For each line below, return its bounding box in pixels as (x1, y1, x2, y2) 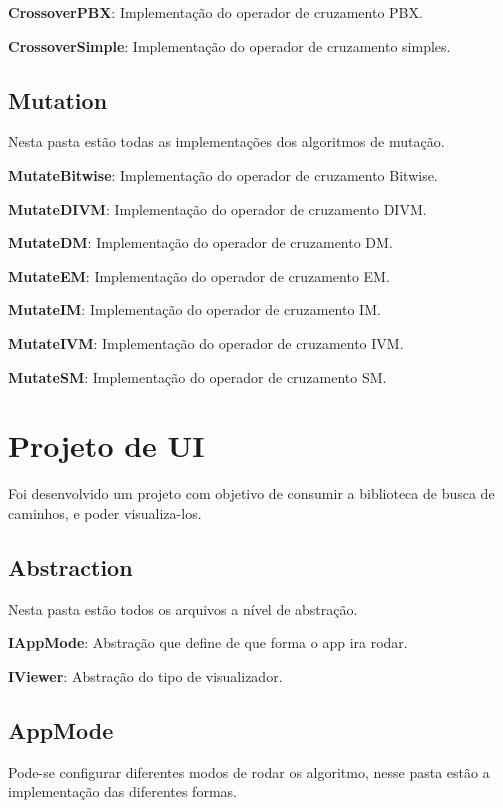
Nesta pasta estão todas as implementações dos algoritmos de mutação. (8, 131, 445, 152)
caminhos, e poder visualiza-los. (8, 502, 202, 523)
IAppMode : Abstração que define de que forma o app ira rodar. (8, 632, 408, 653)
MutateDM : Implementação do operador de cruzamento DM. (8, 232, 393, 253)
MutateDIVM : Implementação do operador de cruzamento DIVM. (8, 198, 427, 219)
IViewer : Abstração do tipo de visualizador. (8, 665, 283, 686)
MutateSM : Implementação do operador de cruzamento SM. (8, 366, 387, 387)
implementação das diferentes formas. (8, 781, 237, 802)
